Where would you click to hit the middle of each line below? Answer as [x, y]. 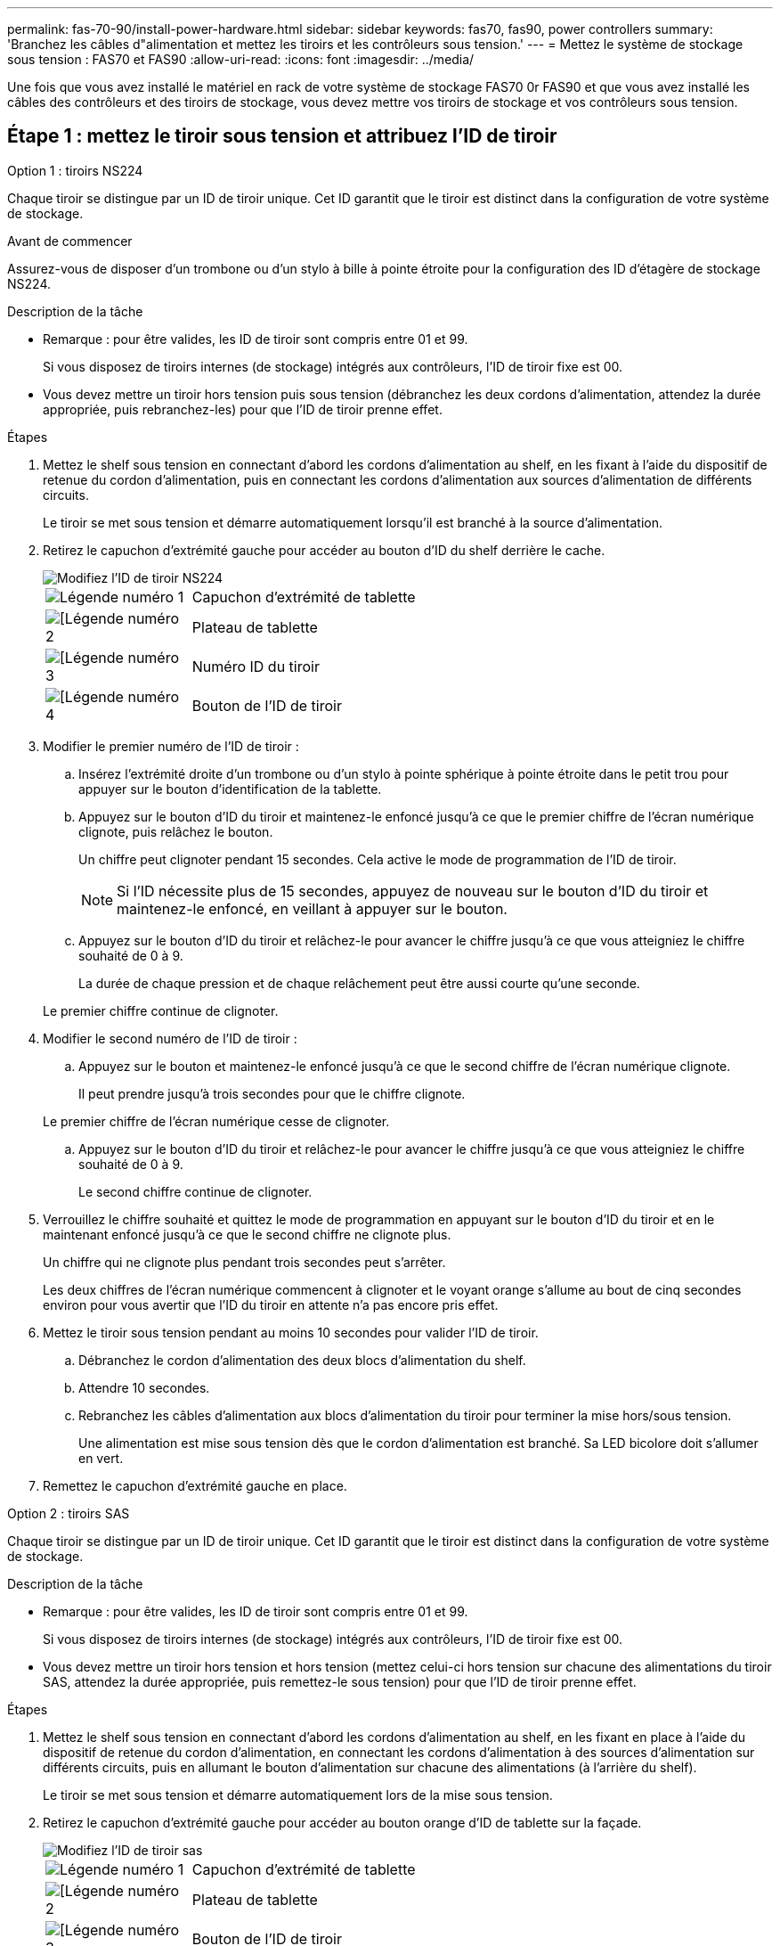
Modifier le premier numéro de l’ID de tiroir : [171, 746]
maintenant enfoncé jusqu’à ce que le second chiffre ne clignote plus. [247, 1234]
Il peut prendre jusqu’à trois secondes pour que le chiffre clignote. [272, 1093]
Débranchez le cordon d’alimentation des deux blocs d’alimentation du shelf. [302, 1360]
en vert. [101, 1458]
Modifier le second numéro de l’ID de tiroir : [170, 1038]
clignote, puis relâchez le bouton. [176, 831]
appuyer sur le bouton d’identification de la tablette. [230, 789]
